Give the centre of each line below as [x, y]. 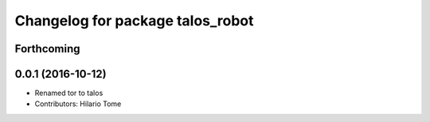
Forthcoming [47, 49]
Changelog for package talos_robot [134, 21]
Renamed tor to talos [69, 93]
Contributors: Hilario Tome [78, 104]
